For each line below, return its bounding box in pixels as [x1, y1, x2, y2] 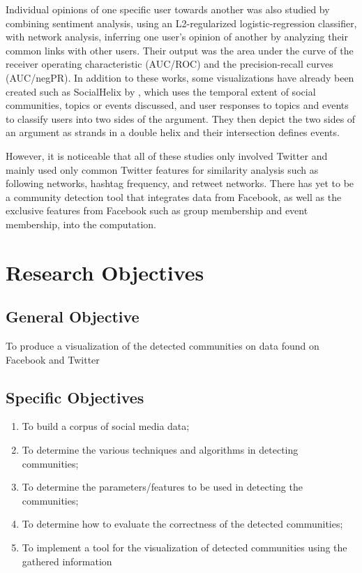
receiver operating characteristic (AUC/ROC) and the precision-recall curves [6, 57, 333, 71]
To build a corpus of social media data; [22, 419, 190, 433]
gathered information [22, 553, 112, 568]
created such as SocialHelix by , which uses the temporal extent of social [6, 84, 316, 98]
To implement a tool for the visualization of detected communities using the [22, 540, 347, 555]
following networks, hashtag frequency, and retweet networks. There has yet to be [6, 176, 354, 191]
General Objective [6, 306, 139, 327]
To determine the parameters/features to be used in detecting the [22, 479, 303, 494]
